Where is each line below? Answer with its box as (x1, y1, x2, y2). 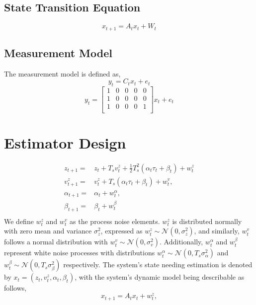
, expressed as (100, 226, 143, 236)
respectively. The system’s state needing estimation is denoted (63, 259, 253, 270)
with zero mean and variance (4, 226, 92, 236)
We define (4, 216, 34, 226)
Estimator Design (4, 132, 126, 152)
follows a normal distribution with (4, 236, 108, 247)
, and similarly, (194, 226, 240, 236)
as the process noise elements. (70, 216, 160, 226)
